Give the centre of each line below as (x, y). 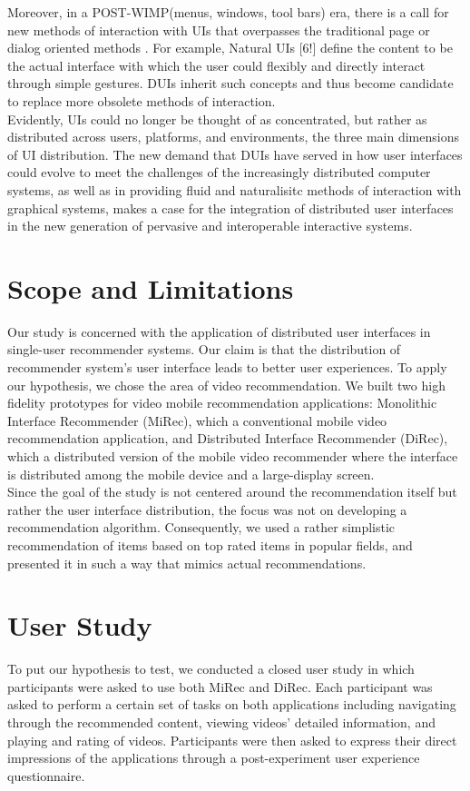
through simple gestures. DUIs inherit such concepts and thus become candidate (230, 83)
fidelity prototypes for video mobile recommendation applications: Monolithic (222, 403)
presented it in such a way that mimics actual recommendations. (187, 563)
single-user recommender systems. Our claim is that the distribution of (204, 349)
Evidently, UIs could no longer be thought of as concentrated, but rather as (217, 119)
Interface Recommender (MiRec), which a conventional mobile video (197, 420)
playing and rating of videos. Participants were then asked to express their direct (232, 740)
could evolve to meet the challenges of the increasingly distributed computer (219, 172)
